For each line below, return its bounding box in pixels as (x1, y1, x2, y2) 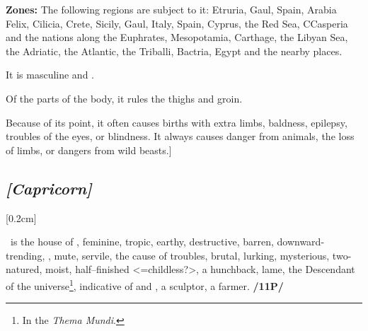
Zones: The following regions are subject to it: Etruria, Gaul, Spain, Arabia (6, 2, 337, 16)
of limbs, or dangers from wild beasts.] (6, 142, 172, 157)
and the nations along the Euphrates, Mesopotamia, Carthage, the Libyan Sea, (6, 30, 348, 45)
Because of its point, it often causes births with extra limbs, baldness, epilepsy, (6, 115, 347, 129)
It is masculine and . (6, 67, 94, 82)
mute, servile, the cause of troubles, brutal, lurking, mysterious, (54, 248, 330, 262)
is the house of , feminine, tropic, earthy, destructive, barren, (10, 234, 274, 249)
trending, (6, 248, 45, 262)
